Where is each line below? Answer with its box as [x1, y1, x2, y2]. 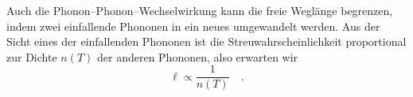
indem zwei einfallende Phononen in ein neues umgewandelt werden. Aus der [6, 17, 380, 34]
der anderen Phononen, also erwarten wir [97, 48, 298, 65]
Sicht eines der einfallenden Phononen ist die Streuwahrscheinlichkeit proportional [6, 33, 407, 50]
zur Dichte [6, 48, 57, 65]
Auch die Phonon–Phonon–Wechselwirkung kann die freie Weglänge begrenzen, [6, 2, 393, 18]
